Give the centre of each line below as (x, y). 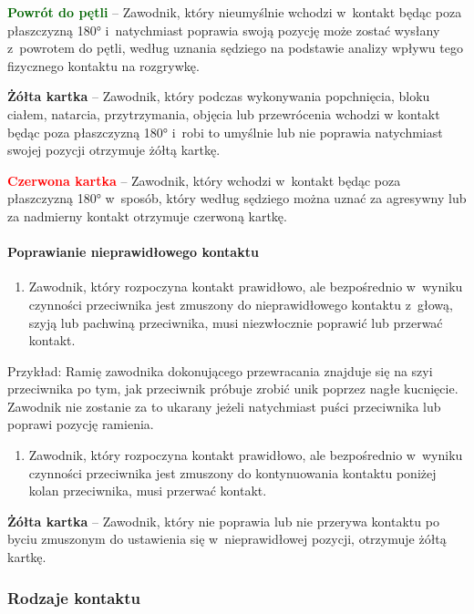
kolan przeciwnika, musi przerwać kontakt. (148, 491)
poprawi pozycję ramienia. (81, 424)
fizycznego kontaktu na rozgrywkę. (103, 65)
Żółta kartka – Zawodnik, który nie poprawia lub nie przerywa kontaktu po (223, 521)
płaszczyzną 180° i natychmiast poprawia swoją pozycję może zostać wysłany (224, 30)
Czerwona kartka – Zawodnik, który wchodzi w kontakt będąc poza (204, 180)
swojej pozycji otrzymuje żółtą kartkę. (114, 150)
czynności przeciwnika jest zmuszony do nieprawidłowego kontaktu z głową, (241, 304)
